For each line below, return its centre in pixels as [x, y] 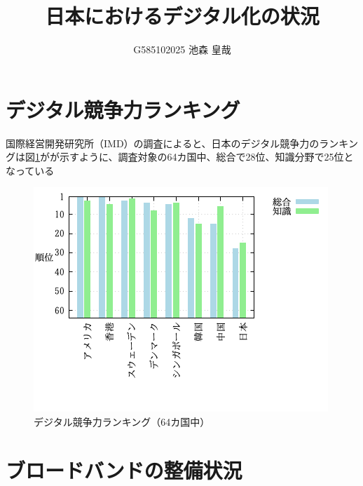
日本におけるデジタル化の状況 [182, 16]
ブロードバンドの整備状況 [124, 470]
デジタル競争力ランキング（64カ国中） [122, 422]
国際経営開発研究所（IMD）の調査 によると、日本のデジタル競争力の [163, 143]
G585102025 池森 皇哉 [182, 49]
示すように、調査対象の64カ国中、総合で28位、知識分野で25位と [206, 157]
